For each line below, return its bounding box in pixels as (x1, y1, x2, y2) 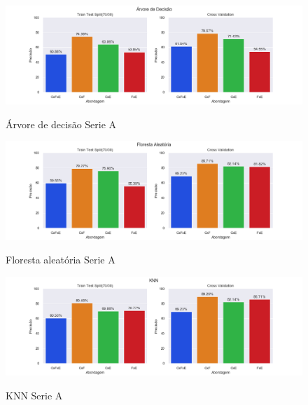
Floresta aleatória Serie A (6, 252, 115, 267)
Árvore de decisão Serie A (6, 116, 117, 131)
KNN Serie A (6, 387, 63, 402)
